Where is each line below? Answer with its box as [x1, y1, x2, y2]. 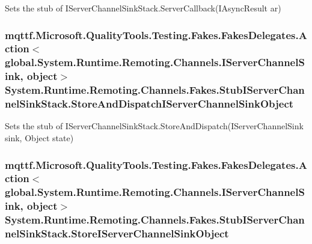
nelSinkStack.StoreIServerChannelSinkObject [5, 226, 229, 241]
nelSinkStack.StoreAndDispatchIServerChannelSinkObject [5, 96, 294, 111]
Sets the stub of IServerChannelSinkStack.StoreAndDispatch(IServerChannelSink [5, 120, 304, 132]
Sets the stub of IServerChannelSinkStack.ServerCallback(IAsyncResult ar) [5, 2, 281, 14]
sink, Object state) [5, 132, 74, 144]
